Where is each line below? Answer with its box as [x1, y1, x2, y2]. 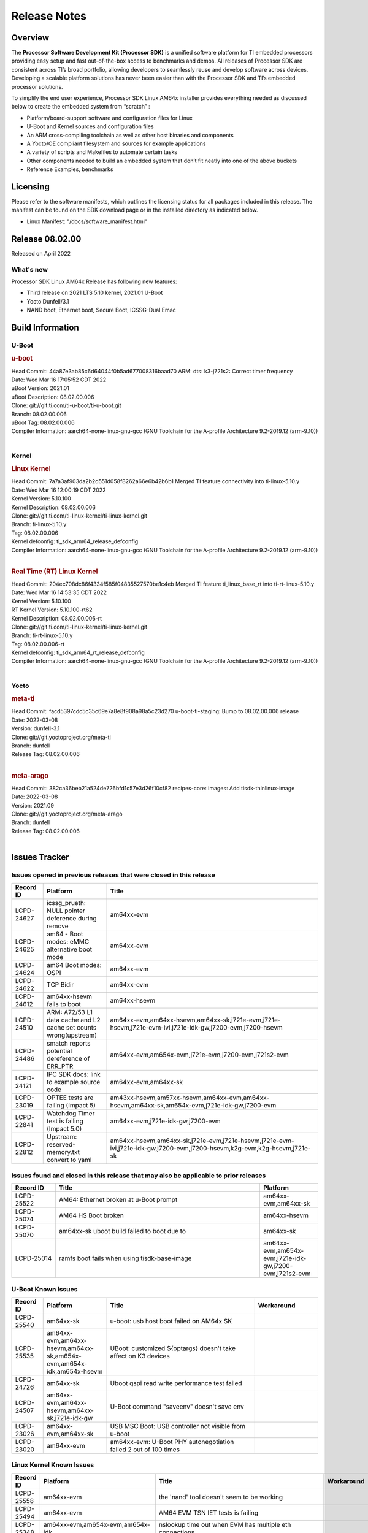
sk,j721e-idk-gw [47, 1413, 93, 1422]
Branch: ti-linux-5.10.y [11, 521, 67, 528]
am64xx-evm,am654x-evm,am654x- [43, 1520, 150, 1529]
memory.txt [47, 1148, 80, 1156]
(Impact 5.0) [47, 1125, 82, 1133]
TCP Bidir [47, 981, 74, 989]
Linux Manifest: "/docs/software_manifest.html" [26, 218, 147, 225]
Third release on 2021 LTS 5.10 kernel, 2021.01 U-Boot [26, 289, 163, 297]
